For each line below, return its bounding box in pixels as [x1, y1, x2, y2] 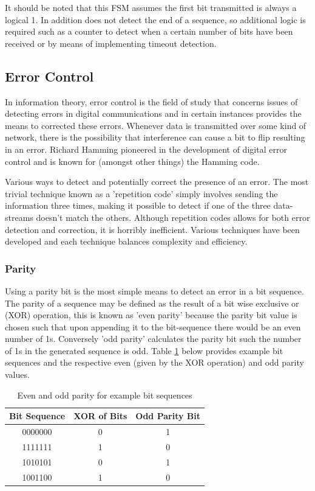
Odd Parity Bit [135, 409, 200, 422]
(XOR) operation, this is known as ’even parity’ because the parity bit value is [5, 308, 297, 321]
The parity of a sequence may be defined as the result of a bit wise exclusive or [5, 296, 299, 309]
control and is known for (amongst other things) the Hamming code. [5, 155, 260, 167]
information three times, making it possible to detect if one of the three [5, 199, 271, 212]
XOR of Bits [73, 409, 127, 422]
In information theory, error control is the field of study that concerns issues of [5, 95, 298, 108]
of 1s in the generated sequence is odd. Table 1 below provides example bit [5, 344, 283, 357]
